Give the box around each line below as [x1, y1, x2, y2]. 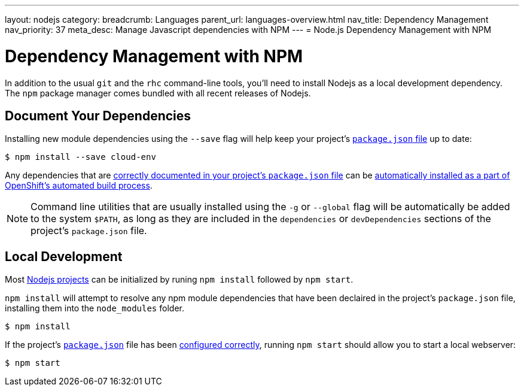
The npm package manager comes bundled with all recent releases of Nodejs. [5, 87, 311, 98]
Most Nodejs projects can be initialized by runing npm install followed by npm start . [5, 274, 354, 285]
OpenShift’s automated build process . [5, 180, 153, 191]
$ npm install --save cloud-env [5, 152, 156, 162]
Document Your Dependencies [5, 108, 191, 123]
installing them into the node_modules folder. [5, 303, 184, 314]
